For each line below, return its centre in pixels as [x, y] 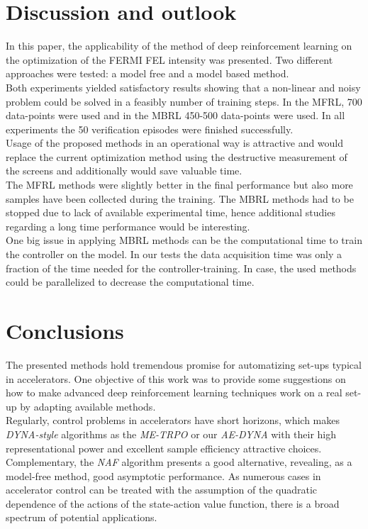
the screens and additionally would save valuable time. [124, 171]
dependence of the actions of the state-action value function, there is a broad [173, 503]
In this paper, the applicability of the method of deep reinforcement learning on [179, 46]
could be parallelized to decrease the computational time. [130, 282]
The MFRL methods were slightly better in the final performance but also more [179, 185]
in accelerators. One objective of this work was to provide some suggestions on [176, 378]
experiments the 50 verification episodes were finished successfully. [150, 129]
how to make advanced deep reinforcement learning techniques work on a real [174, 392]
